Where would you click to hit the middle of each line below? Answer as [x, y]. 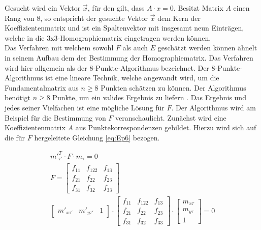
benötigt [18, 97]
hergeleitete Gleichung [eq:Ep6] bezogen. [97, 137]
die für [15, 137]
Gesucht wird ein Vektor [43, 8]
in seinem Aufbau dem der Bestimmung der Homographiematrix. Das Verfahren [129, 57]
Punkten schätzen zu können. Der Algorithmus [173, 87]
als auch [135, 48]
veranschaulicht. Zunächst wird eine [171, 117]
